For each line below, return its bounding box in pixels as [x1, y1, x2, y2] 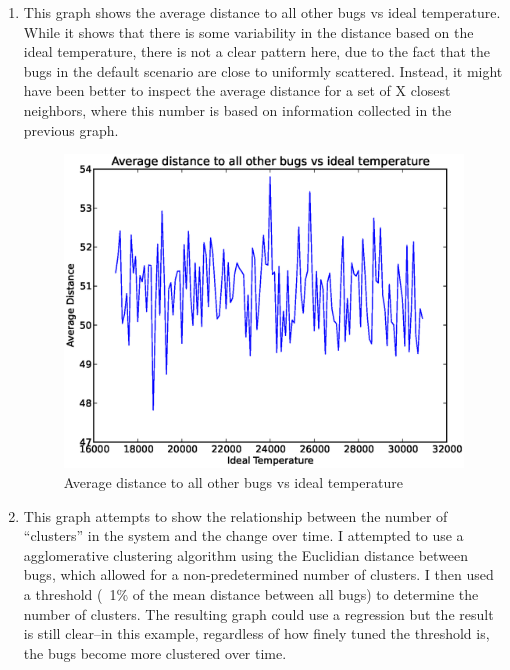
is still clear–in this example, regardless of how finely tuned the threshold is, [23, 623, 490, 644]
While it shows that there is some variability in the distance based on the [23, 21, 474, 42]
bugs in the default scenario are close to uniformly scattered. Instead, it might [23, 60, 503, 81]
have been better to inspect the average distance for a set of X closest [23, 80, 451, 101]
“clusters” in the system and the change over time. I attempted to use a [23, 525, 464, 546]
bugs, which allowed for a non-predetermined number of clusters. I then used [23, 564, 494, 585]
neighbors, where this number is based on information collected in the [23, 99, 452, 120]
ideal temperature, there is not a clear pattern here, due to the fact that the [23, 41, 490, 62]
